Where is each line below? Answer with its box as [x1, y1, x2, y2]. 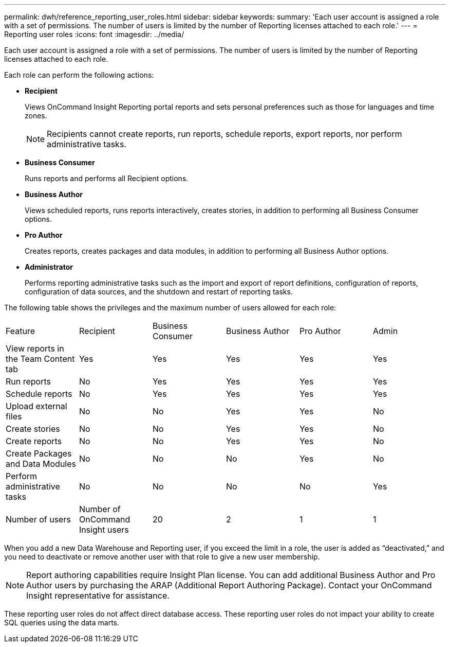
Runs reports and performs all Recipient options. [25, 174, 189, 183]
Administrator [25, 263, 73, 271]
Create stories [6, 424, 60, 434]
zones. [25, 111, 47, 120]
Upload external [6, 401, 67, 411]
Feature [6, 326, 35, 336]
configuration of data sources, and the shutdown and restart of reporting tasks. [25, 287, 293, 296]
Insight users [79, 524, 129, 535]
